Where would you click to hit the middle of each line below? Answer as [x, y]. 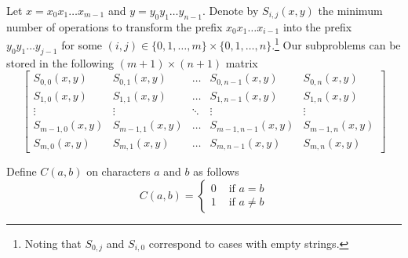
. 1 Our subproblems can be [336, 44]
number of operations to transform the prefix [115, 26]
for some [82, 45]
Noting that [53, 243]
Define [22, 171]
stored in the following [60, 62]
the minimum [350, 10]
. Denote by [231, 10]
